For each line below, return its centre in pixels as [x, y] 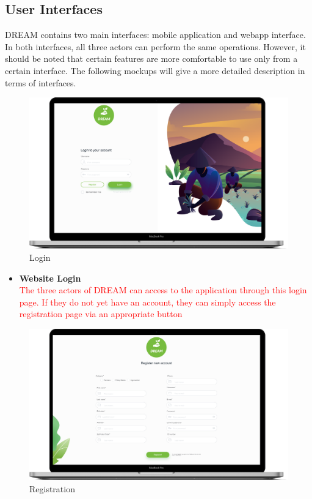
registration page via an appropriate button [101, 314]
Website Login [50, 278]
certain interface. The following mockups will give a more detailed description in [155, 70]
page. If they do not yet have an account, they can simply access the [147, 302]
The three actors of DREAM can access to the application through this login [163, 290]
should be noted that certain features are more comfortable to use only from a [151, 58]
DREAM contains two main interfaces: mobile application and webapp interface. [155, 35]
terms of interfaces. [41, 82]
